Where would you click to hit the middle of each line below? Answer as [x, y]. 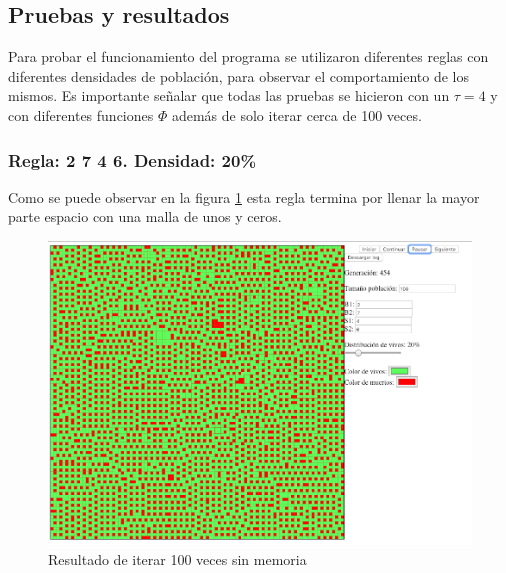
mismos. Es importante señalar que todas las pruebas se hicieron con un [229, 95]
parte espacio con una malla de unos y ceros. [145, 216]
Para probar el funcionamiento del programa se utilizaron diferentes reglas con [248, 56]
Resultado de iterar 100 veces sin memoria [177, 558]
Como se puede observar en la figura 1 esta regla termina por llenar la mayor [244, 196]
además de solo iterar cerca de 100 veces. [296, 114]
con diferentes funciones [81, 114]
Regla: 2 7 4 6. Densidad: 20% [132, 159]
